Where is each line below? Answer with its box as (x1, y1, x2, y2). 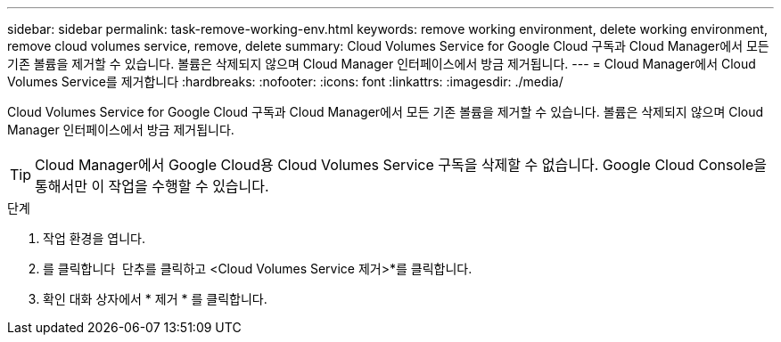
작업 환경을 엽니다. (43, 231, 145, 246)
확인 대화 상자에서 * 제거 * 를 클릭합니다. (43, 291, 267, 306)
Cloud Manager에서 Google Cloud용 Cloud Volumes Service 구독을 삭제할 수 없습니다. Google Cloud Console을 (35, 156, 768, 174)
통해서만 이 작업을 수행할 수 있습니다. (35, 177, 269, 195)
